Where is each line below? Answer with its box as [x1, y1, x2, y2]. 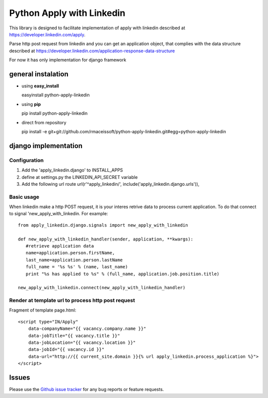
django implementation [9, 142, 83, 150]
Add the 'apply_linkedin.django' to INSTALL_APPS [21, 167, 124, 173]
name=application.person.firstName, [25, 250, 115, 256]
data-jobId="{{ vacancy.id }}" [28, 347, 105, 352]
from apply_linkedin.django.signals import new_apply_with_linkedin [18, 222, 188, 228]
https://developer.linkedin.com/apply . [9, 31, 86, 37]
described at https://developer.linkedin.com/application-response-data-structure [9, 48, 175, 54]
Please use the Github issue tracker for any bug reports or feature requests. [9, 387, 164, 393]
